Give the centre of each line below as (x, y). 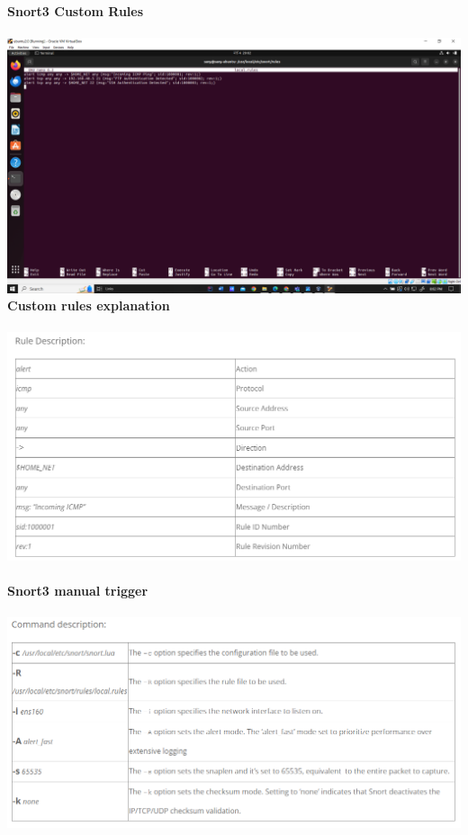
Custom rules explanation (89, 305)
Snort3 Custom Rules (76, 11)
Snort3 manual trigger (78, 591)
